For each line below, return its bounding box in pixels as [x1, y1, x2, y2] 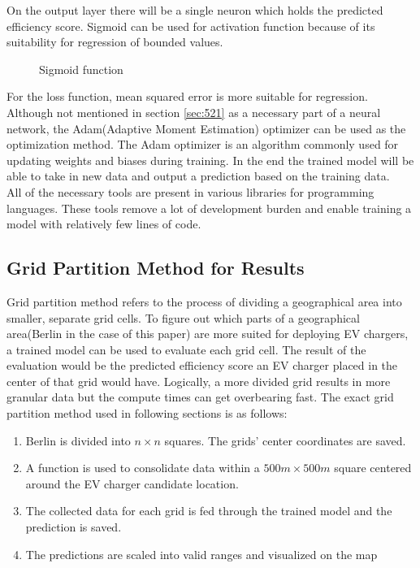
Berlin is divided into [25, 431, 131, 449]
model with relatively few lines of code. [6, 215, 201, 232]
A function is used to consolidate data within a [25, 459, 260, 476]
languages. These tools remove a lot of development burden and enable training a [6, 199, 412, 216]
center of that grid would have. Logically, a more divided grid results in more [6, 372, 391, 389]
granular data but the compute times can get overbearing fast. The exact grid [6, 388, 394, 405]
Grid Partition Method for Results [6, 255, 305, 280]
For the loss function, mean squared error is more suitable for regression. [6, 88, 368, 105]
